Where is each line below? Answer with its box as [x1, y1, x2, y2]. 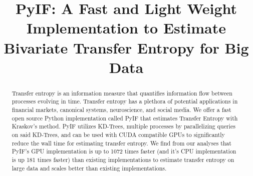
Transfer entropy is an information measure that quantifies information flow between [12, 88, 232, 97]
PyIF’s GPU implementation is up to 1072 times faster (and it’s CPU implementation [12, 147, 236, 155]
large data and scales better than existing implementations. [12, 163, 167, 172]
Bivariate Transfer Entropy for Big [4, 37, 249, 57]
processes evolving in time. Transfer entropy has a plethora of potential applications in [12, 97, 238, 105]
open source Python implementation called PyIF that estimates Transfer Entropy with [12, 113, 238, 122]
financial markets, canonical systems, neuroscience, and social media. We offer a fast [12, 105, 231, 114]
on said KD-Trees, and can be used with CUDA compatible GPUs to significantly [12, 130, 225, 139]
